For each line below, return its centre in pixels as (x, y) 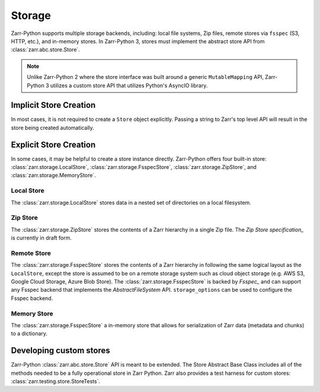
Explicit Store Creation (53, 144)
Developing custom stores (60, 351)
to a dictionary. (29, 334)
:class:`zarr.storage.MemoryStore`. (53, 176)
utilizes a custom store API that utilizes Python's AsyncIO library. (129, 85)
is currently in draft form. (41, 238)
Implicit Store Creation (53, 105)
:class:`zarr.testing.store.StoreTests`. (56, 381)
